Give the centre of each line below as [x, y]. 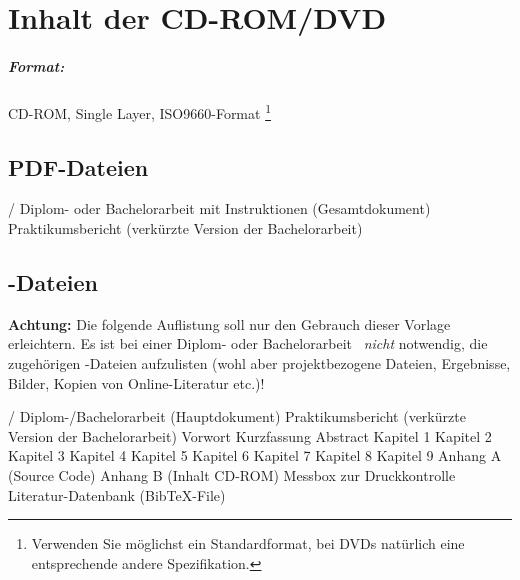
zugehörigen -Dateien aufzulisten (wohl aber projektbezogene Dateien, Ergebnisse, [259, 362]
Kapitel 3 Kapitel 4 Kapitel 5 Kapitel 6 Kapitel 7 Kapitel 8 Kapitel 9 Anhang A [255, 455]
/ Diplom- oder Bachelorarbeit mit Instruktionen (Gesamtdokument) [219, 208]
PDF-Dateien [78, 166]
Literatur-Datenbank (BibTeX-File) [117, 494]
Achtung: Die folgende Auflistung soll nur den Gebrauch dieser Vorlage [229, 323]
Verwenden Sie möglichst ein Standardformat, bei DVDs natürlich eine [248, 543]
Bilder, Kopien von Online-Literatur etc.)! [136, 382]
